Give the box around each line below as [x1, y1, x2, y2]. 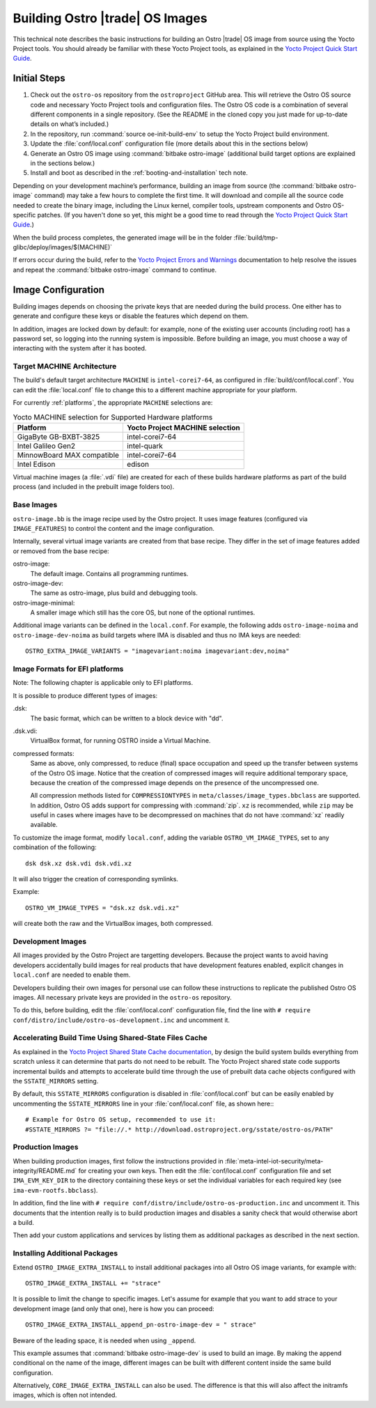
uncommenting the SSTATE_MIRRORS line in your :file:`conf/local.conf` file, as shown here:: [13, 1099, 274, 1108]
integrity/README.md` [13, 1167, 77, 1175]
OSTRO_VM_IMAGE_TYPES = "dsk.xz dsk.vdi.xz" [25, 904, 180, 912]
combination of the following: [13, 843, 97, 851]
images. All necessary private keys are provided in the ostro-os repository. [13, 993, 233, 1001]
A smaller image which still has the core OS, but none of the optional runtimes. [30, 608, 256, 617]
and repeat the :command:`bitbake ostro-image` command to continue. [13, 265, 217, 274]
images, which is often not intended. [13, 1391, 118, 1400]
